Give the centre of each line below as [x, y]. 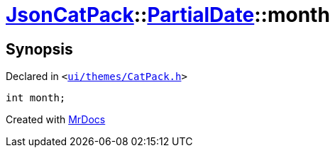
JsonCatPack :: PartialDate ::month [168, 15]
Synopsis [39, 49]
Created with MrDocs [56, 120]
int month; [36, 98]
